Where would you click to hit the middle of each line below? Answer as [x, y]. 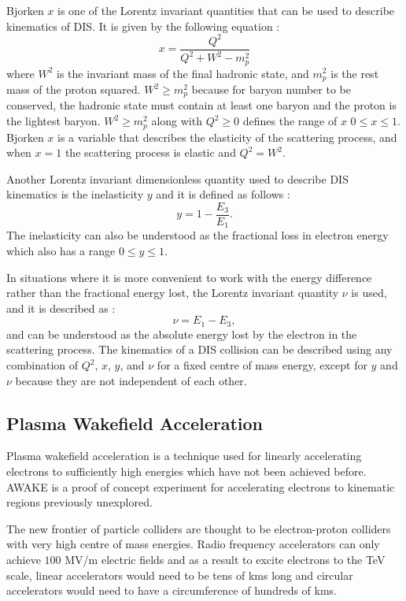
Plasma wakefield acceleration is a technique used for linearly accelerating [184, 456]
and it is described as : [61, 308]
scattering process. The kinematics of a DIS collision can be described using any [199, 349]
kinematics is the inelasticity [75, 194]
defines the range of [290, 121]
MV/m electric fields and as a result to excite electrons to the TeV [225, 559]
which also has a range [61, 250]
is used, [369, 293]
